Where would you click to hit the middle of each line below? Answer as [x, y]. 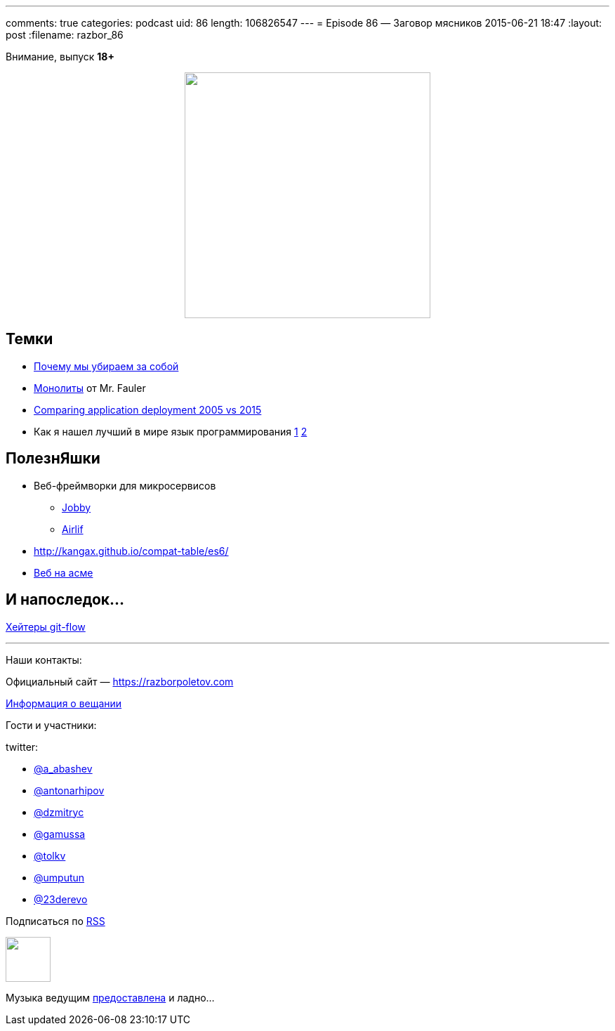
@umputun [59, 877]
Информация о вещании [64, 703]
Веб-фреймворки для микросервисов [125, 485]
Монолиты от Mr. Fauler [90, 388]
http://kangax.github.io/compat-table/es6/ [131, 551]
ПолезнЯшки [53, 459]
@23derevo [61, 899]
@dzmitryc [59, 812]
